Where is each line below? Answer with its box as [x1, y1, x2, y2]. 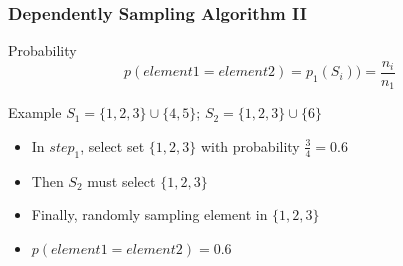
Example [8, 102, 62, 123]
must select [87, 170, 156, 191]
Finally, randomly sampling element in [31, 204, 268, 225]
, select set [80, 135, 145, 156]
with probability [200, 135, 300, 156]
